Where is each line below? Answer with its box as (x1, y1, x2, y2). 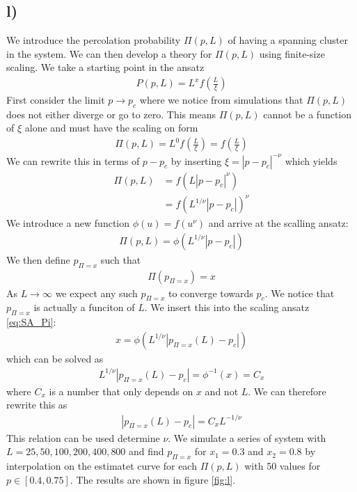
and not (205, 383, 239, 398)
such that (100, 252, 141, 267)
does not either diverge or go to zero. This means (6, 106, 216, 121)
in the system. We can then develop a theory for (6, 46, 212, 61)
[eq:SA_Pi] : (6, 315, 56, 329)
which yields (285, 153, 338, 168)
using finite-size (259, 46, 325, 61)
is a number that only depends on (49, 383, 193, 398)
